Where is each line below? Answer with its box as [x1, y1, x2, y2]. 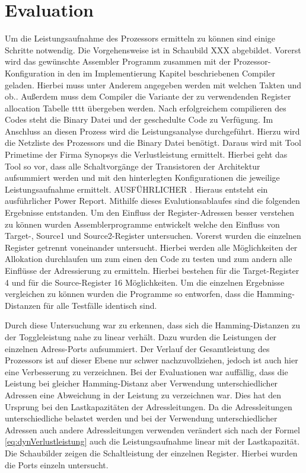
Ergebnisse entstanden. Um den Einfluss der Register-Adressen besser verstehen [5, 206, 295, 219]
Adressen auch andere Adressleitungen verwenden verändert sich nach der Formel [5, 423, 300, 436]
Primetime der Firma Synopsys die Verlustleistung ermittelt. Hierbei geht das [5, 148, 288, 161]
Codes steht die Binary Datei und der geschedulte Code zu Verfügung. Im [5, 113, 273, 126]
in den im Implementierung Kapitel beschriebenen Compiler [58, 66, 276, 79]
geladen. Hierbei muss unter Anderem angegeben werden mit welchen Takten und [5, 78, 302, 91]
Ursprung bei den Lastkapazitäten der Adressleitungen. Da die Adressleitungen [5, 400, 292, 413]
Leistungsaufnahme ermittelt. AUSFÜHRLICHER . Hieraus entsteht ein [5, 183, 268, 195]
